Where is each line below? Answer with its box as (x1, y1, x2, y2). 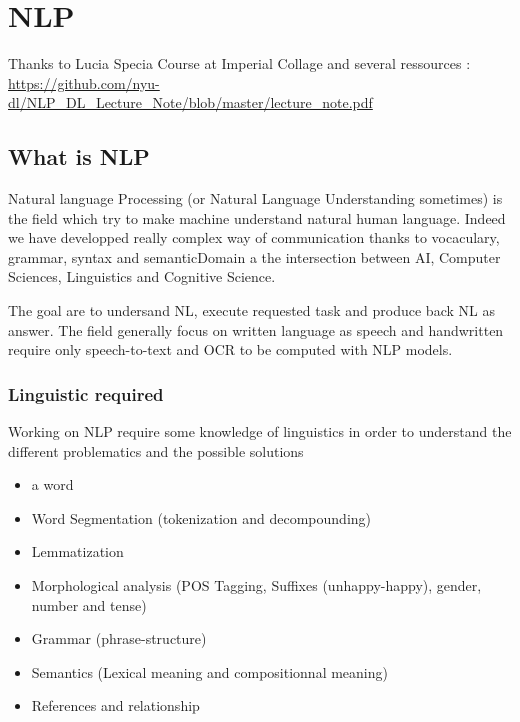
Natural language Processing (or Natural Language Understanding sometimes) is (8, 188, 503, 209)
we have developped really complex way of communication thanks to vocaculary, (8, 227, 500, 248)
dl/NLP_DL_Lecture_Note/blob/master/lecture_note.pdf (8, 92, 373, 113)
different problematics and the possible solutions (8, 440, 304, 461)
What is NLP (8, 141, 150, 172)
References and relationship (31, 695, 200, 716)
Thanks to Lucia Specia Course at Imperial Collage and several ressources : (8, 53, 471, 74)
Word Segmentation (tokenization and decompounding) (31, 507, 372, 528)
